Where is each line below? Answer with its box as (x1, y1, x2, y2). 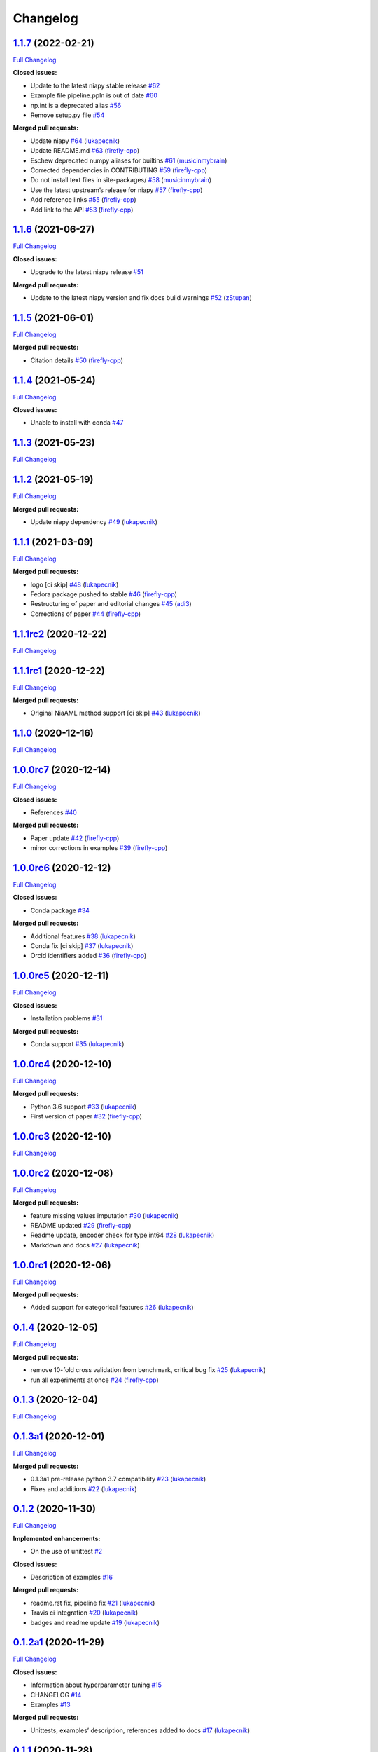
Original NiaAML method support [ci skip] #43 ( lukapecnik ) (30, 709, 201, 718)
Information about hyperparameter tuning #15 (30, 1681, 162, 1689)
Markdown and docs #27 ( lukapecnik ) (30, 1240, 140, 1249)
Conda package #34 (30, 906, 90, 915)
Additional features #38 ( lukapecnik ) (30, 932, 136, 940)
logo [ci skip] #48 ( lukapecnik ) (30, 580, 119, 589)
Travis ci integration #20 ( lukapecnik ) (30, 1608, 139, 1617)
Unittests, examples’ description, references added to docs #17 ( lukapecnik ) (30, 1726, 251, 1734)
